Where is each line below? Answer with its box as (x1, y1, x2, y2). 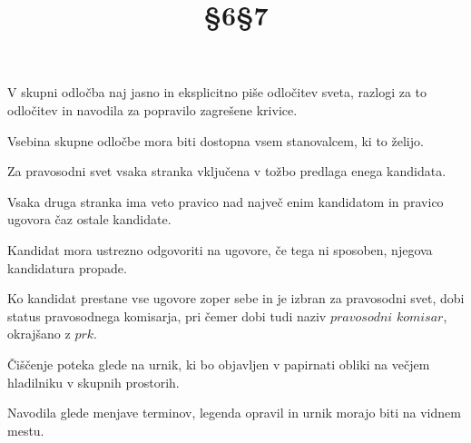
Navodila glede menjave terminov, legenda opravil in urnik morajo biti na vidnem (7, 403, 461, 422)
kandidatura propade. (7, 258, 127, 277)
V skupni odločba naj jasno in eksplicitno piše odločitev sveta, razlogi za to (7, 83, 427, 102)
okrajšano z (7, 324, 71, 343)
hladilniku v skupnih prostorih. (7, 372, 180, 391)
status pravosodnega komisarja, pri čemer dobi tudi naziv (7, 306, 327, 325)
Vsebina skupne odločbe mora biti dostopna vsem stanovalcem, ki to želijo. (7, 131, 424, 150)
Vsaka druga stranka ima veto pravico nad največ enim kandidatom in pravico (7, 192, 444, 211)
